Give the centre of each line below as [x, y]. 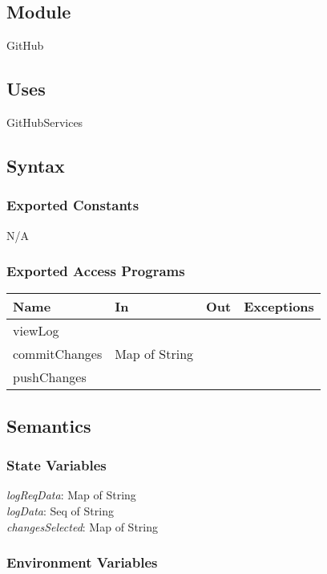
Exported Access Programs [96, 271]
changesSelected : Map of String [82, 526]
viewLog [36, 331]
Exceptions [279, 307]
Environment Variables [82, 562]
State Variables [57, 465]
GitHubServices [45, 122]
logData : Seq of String [60, 511]
